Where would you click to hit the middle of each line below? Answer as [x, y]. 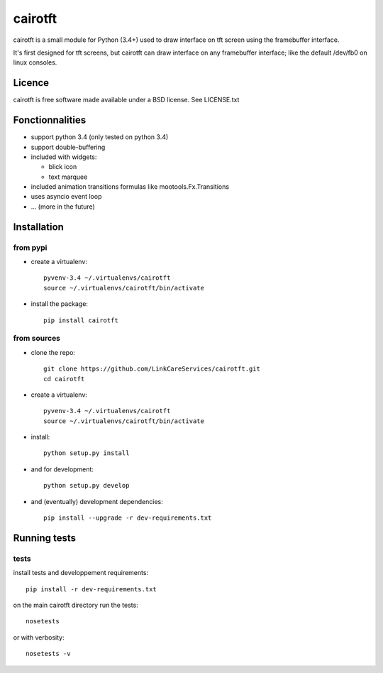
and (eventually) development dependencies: [97, 501]
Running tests [45, 538]
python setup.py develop [87, 486]
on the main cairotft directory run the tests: [76, 605]
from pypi [30, 247]
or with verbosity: [39, 637]
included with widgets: [64, 157]
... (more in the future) [63, 207]
